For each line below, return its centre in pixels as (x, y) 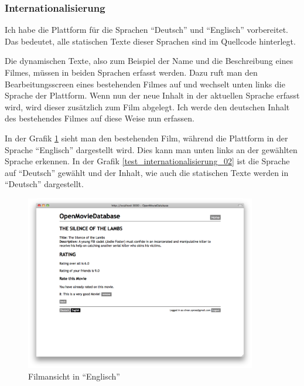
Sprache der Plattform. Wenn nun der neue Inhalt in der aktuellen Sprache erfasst (152, 95)
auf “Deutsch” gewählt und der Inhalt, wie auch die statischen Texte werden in (147, 172)
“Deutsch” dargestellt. (44, 184)
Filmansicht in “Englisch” (74, 376)
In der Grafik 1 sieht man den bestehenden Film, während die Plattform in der (146, 138)
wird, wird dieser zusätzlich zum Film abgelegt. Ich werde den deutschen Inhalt (147, 106)
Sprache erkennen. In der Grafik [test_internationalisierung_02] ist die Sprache (147, 161)
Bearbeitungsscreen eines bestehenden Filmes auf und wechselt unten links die (145, 84)
